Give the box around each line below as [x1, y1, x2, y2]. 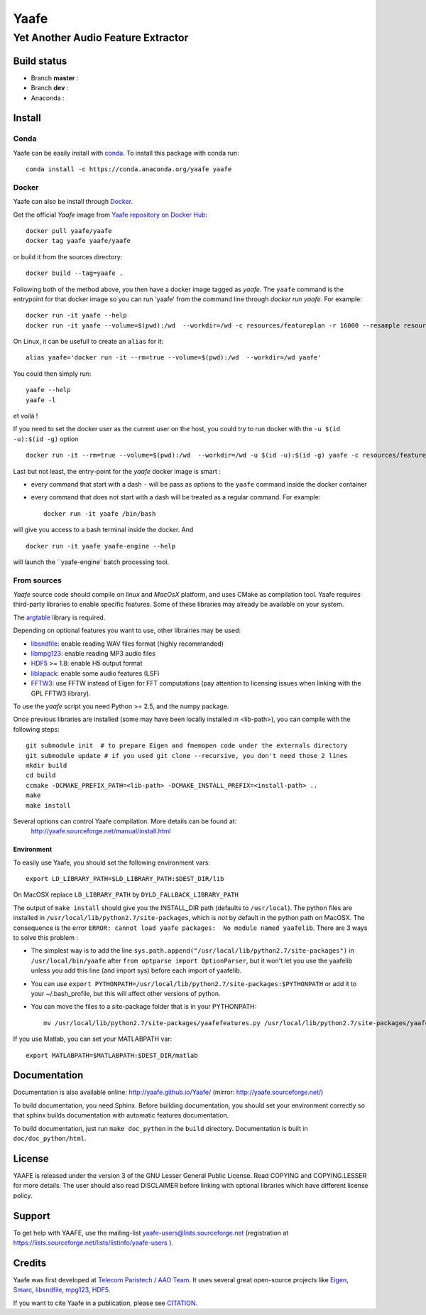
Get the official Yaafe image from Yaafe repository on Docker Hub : [13, 210, 208, 219]
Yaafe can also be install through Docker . [13, 197, 133, 206]
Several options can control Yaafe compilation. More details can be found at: [13, 817, 237, 826]
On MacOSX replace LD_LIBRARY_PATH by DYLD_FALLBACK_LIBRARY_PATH [13, 890, 239, 899]
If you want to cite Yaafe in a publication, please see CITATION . [13, 1299, 198, 1307]
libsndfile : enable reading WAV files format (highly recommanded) [31, 639, 224, 648]
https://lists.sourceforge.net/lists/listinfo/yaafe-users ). [13, 1238, 174, 1247]
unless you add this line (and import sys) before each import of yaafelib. [31, 966, 242, 975]
